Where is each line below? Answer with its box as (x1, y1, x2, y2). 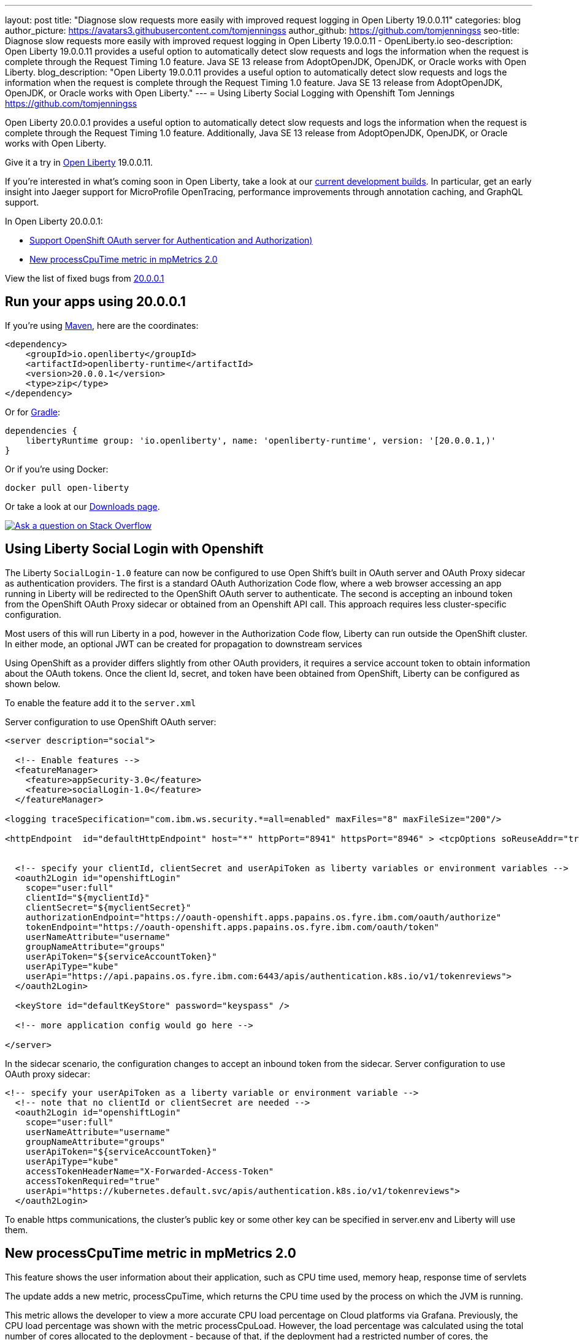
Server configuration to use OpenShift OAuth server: (5, 716, 217, 727)
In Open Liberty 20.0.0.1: (5, 216, 103, 226)
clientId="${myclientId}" (25, 892, 150, 903)
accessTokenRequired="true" (25, 1176, 160, 1186)
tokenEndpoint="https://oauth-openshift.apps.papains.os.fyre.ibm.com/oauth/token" (25, 922, 440, 932)
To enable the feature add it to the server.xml (5, 697, 196, 708)
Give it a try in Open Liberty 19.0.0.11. (5, 157, 153, 167)
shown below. (5, 678, 61, 689)
